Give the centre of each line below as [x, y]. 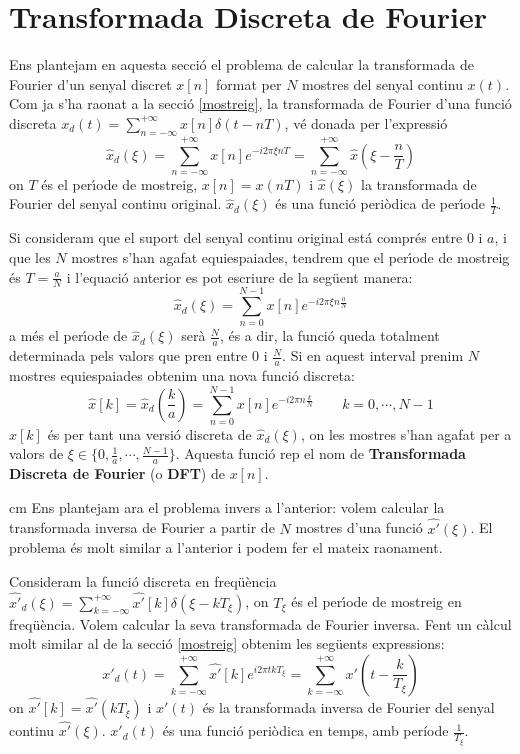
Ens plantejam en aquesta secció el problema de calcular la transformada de [241, 64]
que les [30, 256]
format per [249, 83]
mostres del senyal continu [382, 83]
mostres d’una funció [359, 527]
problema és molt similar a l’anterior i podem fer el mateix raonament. [226, 547]
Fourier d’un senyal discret [90, 83]
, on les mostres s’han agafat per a [406, 433]
